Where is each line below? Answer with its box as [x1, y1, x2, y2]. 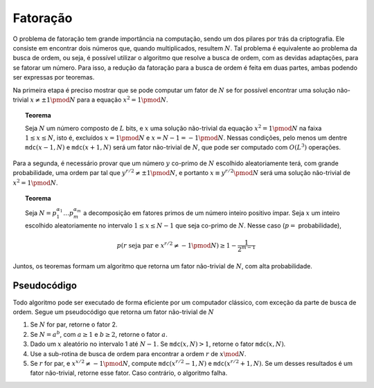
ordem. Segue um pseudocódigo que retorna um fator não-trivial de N [12, 308, 215, 316]
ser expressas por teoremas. [12, 73, 95, 82]
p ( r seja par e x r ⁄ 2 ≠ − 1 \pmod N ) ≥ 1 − [116, 241, 237, 250]
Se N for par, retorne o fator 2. [30, 320, 118, 329]
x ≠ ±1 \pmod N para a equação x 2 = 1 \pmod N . [30, 95, 169, 104]
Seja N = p [25, 209, 57, 217]
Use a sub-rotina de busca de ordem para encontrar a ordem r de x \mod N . [30, 349, 247, 358]
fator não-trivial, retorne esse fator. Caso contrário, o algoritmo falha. [30, 369, 228, 377]
